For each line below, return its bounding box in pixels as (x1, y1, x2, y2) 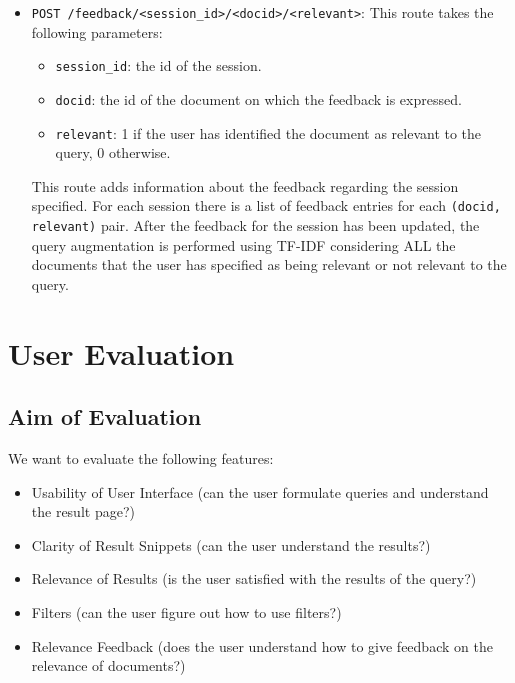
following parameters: (31, 21, 163, 42)
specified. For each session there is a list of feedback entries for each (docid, (31, 195, 501, 216)
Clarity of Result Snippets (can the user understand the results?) (31, 534, 431, 555)
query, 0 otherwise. (55, 142, 171, 163)
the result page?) (31, 501, 135, 522)
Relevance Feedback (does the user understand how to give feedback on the (31, 635, 493, 656)
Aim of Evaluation (8, 401, 202, 432)
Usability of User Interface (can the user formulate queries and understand (31, 481, 489, 502)
